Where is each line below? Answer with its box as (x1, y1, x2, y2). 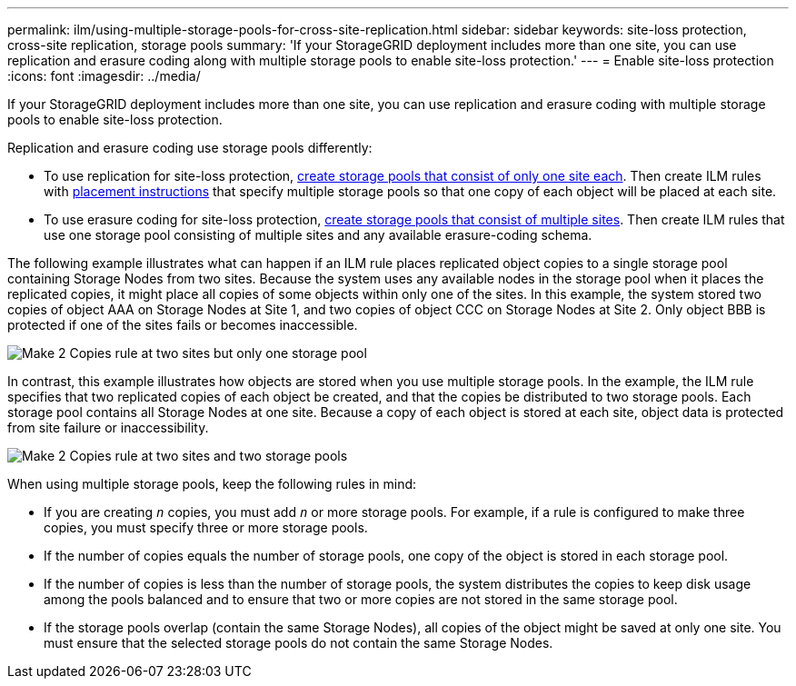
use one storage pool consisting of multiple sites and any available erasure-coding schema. (44, 227, 592, 243)
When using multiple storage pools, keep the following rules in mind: (7, 476, 417, 492)
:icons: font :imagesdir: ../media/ (7, 68, 201, 84)
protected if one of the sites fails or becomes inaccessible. (7, 317, 358, 333)
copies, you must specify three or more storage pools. (44, 520, 368, 535)
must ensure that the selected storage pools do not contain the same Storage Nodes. (44, 635, 553, 651)
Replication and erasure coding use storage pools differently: (7, 140, 373, 155)
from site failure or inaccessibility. (7, 420, 209, 435)
